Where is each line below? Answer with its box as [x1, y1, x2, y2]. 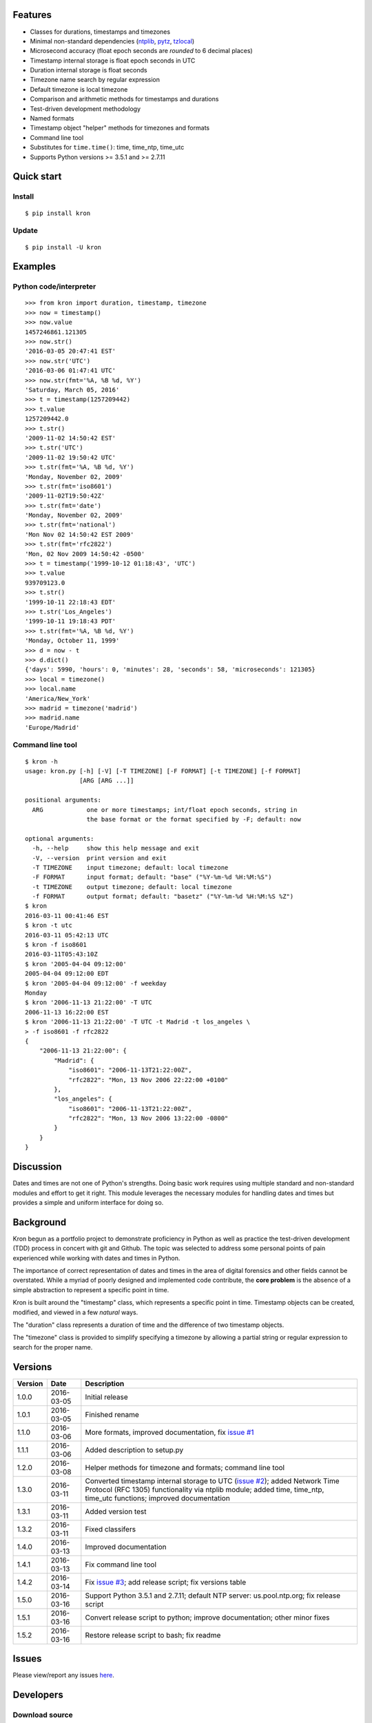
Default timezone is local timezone [30, 85, 128, 93]
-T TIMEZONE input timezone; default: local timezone [32, 864, 229, 871]
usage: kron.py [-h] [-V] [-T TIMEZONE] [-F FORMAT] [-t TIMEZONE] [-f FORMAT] [25, 767, 301, 775]
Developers [12, 1689, 63, 1700]
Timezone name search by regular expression [30, 76, 160, 84]
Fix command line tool [85, 1560, 157, 1569]
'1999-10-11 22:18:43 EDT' [25, 598, 116, 606]
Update [12, 226, 38, 236]
